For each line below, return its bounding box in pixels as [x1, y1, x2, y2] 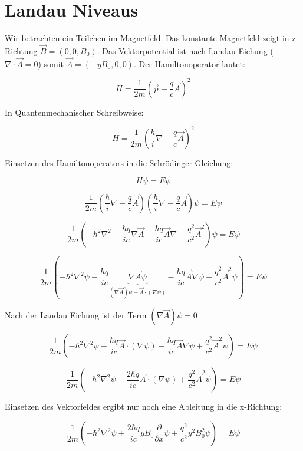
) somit [38, 57, 64, 70]
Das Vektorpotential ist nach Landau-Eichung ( [102, 44, 274, 57]
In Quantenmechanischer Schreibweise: [5, 106, 144, 118]
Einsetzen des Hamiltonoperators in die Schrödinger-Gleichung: [5, 156, 233, 169]
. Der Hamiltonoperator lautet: [133, 57, 245, 70]
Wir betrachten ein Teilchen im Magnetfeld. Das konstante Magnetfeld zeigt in [5, 32, 289, 44]
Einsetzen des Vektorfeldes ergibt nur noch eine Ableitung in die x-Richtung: [5, 400, 282, 413]
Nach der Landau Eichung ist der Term [5, 309, 147, 321]
